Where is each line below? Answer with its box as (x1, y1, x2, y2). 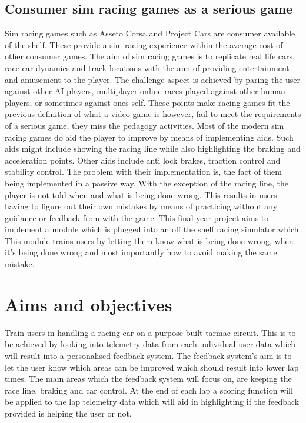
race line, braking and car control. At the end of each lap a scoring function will (5, 384, 293, 396)
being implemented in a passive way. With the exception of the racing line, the (5, 176, 289, 189)
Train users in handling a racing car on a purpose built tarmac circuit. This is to (5, 326, 296, 338)
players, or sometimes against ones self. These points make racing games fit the (5, 96, 290, 108)
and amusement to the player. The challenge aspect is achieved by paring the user (5, 73, 301, 85)
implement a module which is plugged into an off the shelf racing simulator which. (5, 223, 301, 235)
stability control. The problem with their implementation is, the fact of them (5, 165, 282, 178)
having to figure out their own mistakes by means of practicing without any (5, 200, 278, 212)
